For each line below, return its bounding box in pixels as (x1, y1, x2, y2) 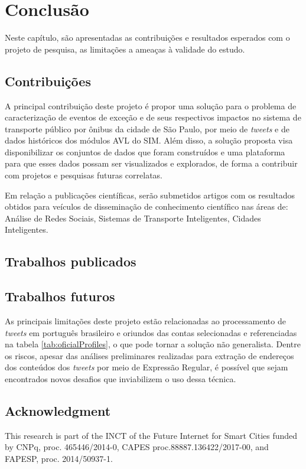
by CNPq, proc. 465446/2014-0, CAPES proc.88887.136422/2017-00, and (5, 441, 269, 453)
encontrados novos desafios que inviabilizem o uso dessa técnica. (5, 373, 236, 385)
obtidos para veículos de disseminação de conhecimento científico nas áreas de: (5, 200, 288, 213)
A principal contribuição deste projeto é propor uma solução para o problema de (5, 99, 297, 112)
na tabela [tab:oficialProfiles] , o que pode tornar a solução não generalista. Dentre (5, 338, 301, 350)
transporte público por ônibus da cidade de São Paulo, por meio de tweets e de (5, 122, 289, 135)
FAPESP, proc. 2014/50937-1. (5, 452, 113, 464)
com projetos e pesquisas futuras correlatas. (5, 169, 162, 181)
